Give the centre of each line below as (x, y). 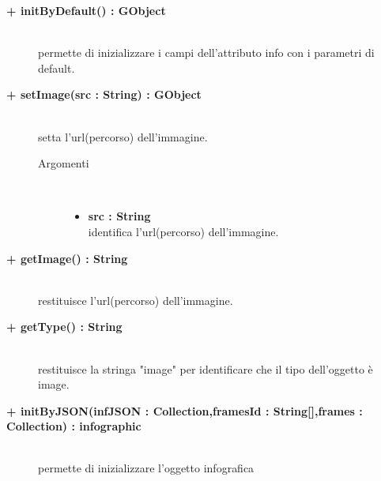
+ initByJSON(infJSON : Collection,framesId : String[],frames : (185, 410)
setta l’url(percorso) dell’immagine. (123, 136)
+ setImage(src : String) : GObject (104, 94)
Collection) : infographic (74, 426)
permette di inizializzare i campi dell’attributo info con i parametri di (206, 53)
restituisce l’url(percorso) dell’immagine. (136, 300)
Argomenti (64, 163)
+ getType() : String (64, 327)
